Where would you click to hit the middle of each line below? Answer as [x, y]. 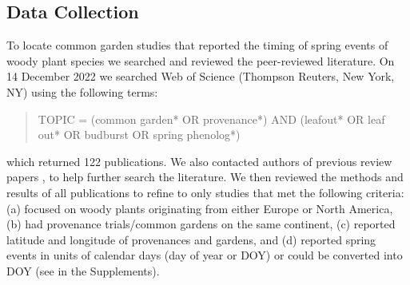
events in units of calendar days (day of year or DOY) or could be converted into [205, 255]
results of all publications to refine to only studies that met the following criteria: [205, 192]
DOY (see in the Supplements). [83, 270]
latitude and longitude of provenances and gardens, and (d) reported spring [191, 239]
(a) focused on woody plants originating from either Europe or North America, [200, 208]
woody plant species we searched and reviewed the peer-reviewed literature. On [201, 60]
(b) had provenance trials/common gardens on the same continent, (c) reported [201, 224]
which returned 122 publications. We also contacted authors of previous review [199, 161]
